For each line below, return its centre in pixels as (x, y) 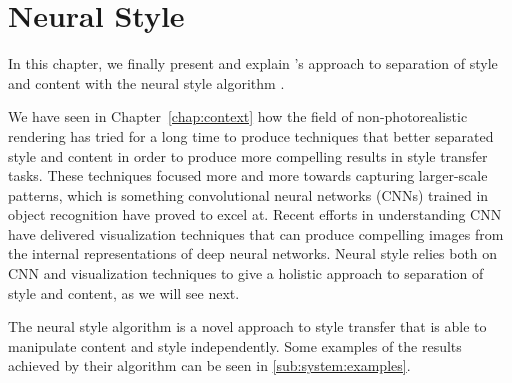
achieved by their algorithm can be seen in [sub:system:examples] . (209, 365)
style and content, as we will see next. (124, 292)
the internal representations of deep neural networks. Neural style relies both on (253, 253)
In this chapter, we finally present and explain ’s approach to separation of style (253, 63)
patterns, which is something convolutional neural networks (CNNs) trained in (248, 194)
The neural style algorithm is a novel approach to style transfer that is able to (247, 326)
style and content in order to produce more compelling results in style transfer (248, 155)
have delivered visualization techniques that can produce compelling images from (256, 233)
